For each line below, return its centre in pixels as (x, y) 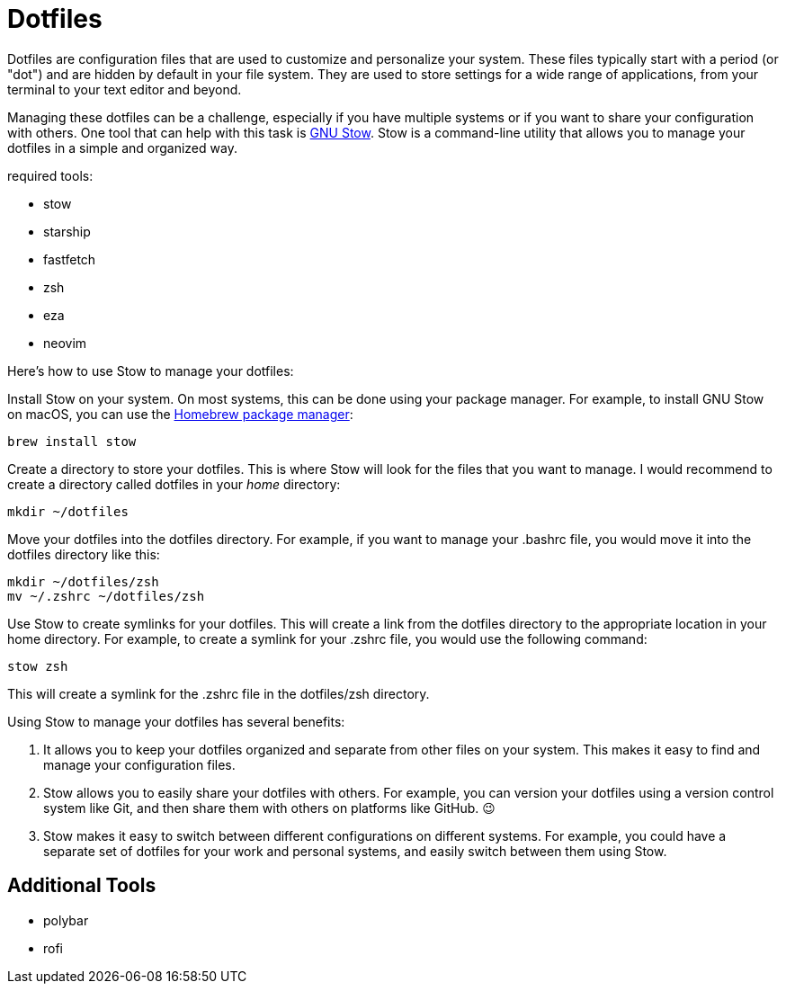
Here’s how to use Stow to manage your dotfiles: (151, 371)
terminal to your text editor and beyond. (125, 89)
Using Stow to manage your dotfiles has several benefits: (176, 721)
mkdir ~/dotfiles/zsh (83, 581)
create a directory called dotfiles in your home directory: (174, 484)
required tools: (50, 175)
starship (67, 231)
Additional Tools (82, 886)
